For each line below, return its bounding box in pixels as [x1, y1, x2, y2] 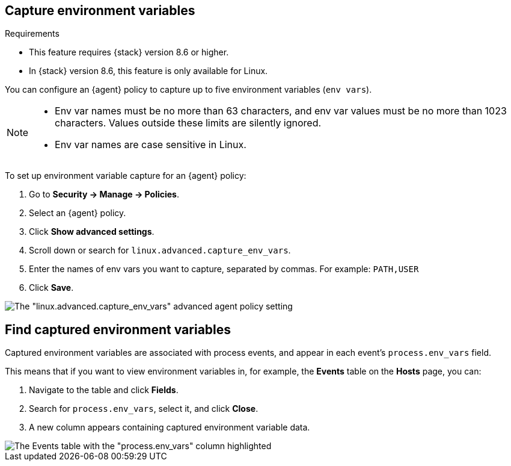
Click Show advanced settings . [29, 226, 155, 237]
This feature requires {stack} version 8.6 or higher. [29, 47, 229, 58]
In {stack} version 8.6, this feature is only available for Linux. [29, 66, 268, 76]
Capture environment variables [5, 3, 195, 18]
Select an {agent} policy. [29, 208, 126, 219]
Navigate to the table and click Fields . [29, 385, 179, 396]
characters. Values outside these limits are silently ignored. [55, 117, 322, 129]
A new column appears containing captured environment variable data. [29, 422, 310, 433]
